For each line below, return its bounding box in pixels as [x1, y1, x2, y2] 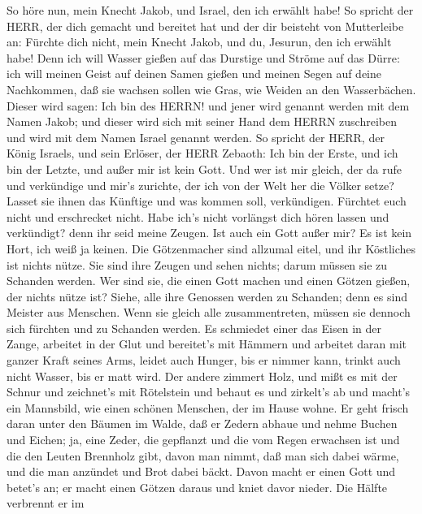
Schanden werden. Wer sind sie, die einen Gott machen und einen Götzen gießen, [7, 272, 411, 289]
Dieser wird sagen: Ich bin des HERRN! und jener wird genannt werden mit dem [7, 97, 410, 114]
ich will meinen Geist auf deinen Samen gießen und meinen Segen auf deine [7, 65, 382, 82]
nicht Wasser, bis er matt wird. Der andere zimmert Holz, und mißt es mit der [7, 367, 398, 384]
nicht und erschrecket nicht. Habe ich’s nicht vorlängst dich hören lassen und [7, 208, 389, 225]
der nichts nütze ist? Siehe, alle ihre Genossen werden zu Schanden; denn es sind [7, 287, 407, 305]
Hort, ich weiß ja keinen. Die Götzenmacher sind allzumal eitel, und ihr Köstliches [7, 240, 416, 257]
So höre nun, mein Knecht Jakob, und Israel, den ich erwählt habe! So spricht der [7, 2, 414, 18]
